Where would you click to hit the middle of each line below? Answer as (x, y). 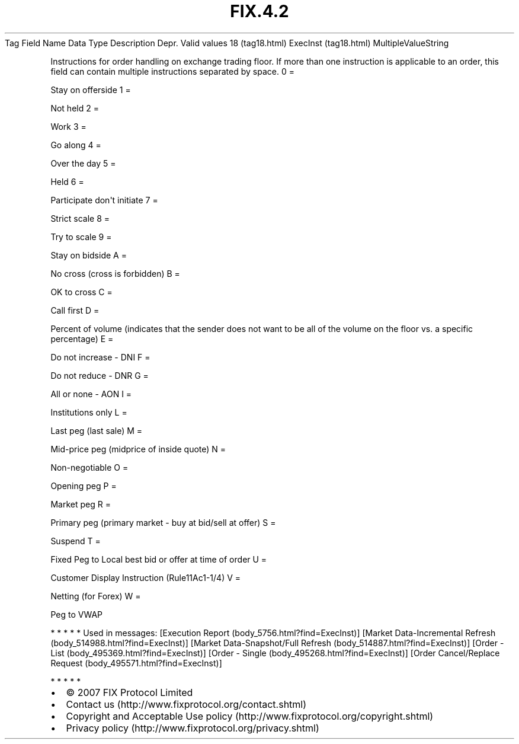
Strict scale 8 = (80, 218)
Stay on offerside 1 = (91, 90)
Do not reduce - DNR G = (100, 375)
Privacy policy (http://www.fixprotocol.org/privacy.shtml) (193, 728)
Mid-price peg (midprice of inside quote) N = (138, 449)
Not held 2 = (75, 108)
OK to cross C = (81, 292)
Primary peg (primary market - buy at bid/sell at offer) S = (163, 522)
